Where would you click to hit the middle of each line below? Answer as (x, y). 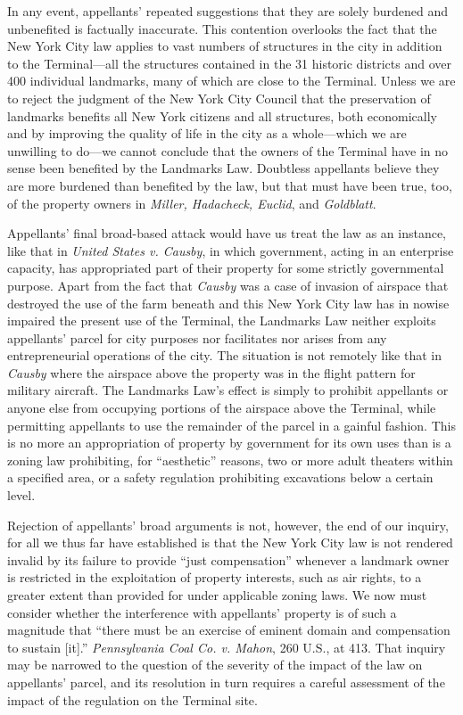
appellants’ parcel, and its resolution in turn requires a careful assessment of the (226, 682)
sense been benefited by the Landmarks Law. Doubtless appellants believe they (223, 168)
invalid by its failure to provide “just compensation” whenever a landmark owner (228, 559)
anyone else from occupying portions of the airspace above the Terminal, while (222, 408)
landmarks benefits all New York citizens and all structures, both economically (222, 115)
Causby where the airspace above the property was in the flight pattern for (211, 372)
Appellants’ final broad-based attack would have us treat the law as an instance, (227, 233)
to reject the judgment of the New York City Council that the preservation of (219, 98)
